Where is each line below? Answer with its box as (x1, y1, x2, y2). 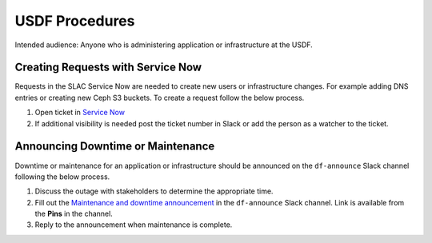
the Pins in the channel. (34, 209, 114, 219)
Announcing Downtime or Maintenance (14, 140, 215, 153)
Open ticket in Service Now (34, 108, 126, 118)
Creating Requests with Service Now (14, 61, 202, 74)
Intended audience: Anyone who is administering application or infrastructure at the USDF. (14, 40, 314, 50)
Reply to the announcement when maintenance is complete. (34, 220, 233, 229)
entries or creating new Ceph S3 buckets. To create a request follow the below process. (14, 93, 305, 102)
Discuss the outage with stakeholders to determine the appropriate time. (34, 186, 274, 196)
